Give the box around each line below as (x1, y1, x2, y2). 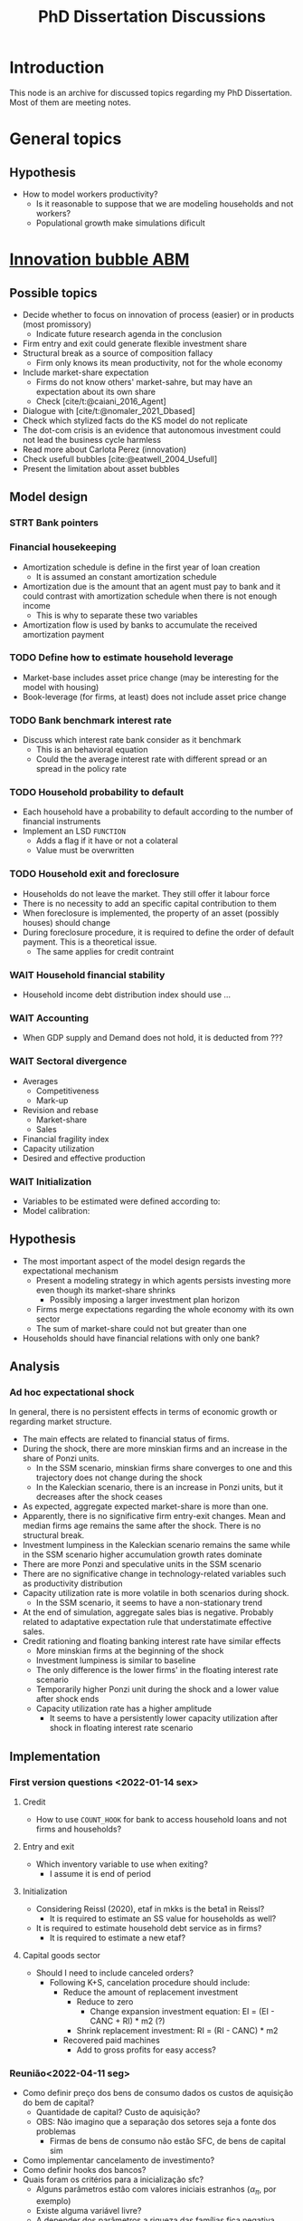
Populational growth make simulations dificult (35, 217, 205, 228)
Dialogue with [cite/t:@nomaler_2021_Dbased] (22, 405, 196, 416)
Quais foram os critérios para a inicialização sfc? (22, 2174, 204, 2185)
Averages (22, 1075, 59, 1086)
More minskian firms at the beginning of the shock (35, 1646, 224, 1657)
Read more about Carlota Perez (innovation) (22, 444, 187, 455)
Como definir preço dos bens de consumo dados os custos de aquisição (22, 2088, 294, 2099)
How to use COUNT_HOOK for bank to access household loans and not (35, 1814, 288, 1825)
